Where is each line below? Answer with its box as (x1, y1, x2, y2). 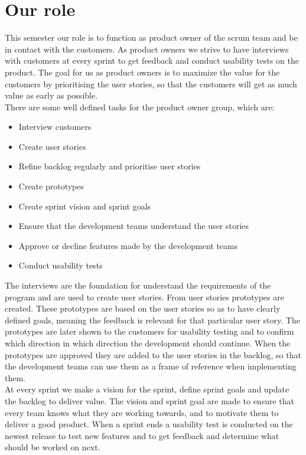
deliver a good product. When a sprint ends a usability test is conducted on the (5, 418, 293, 430)
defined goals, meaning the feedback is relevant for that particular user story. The (5, 313, 300, 326)
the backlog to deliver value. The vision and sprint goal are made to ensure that (5, 394, 294, 407)
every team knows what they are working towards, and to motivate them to (5, 406, 279, 418)
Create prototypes (18, 180, 84, 192)
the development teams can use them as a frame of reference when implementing (5, 360, 297, 372)
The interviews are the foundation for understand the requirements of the (5, 279, 271, 292)
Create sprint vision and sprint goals (18, 199, 151, 212)
